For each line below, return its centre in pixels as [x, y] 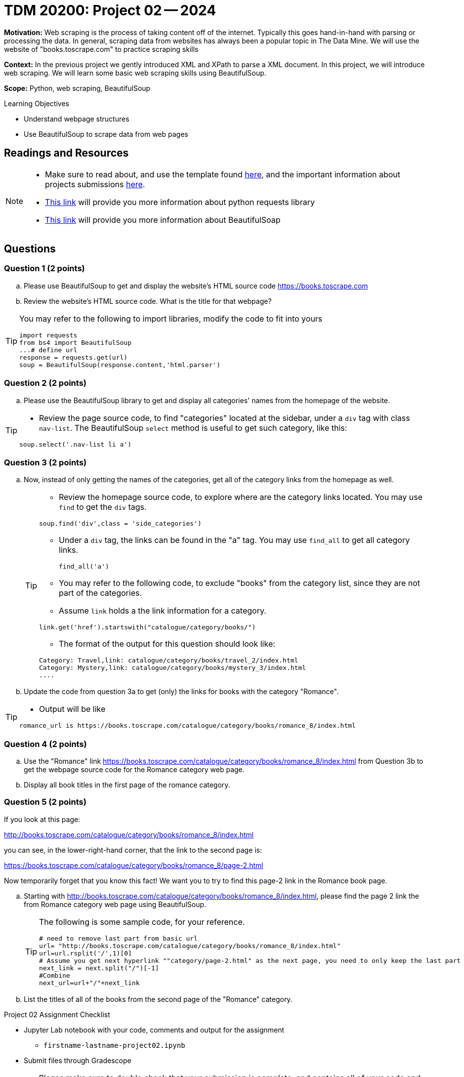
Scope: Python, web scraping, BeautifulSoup [77, 88]
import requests [48, 335]
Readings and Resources [66, 153]
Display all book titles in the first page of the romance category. [127, 785]
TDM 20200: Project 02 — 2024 [110, 10]
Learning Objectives [37, 103]
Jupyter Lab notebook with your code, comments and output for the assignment [154, 1030]
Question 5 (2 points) [45, 802]
